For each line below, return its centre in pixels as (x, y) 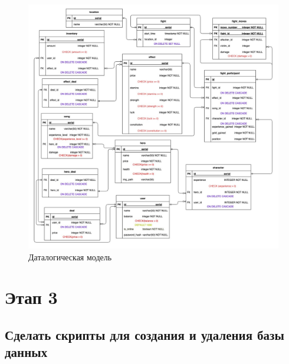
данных (26, 352)
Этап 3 (31, 297)
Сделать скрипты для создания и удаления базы (144, 335)
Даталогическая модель (70, 257)
